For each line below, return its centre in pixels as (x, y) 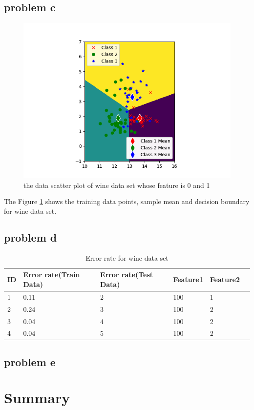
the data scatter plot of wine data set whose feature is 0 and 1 (117, 185)
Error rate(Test (126, 275)
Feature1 (188, 279)
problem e (30, 361)
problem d (31, 237)
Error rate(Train (52, 275)
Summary (37, 398)
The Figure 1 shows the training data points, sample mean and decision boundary (127, 201)
